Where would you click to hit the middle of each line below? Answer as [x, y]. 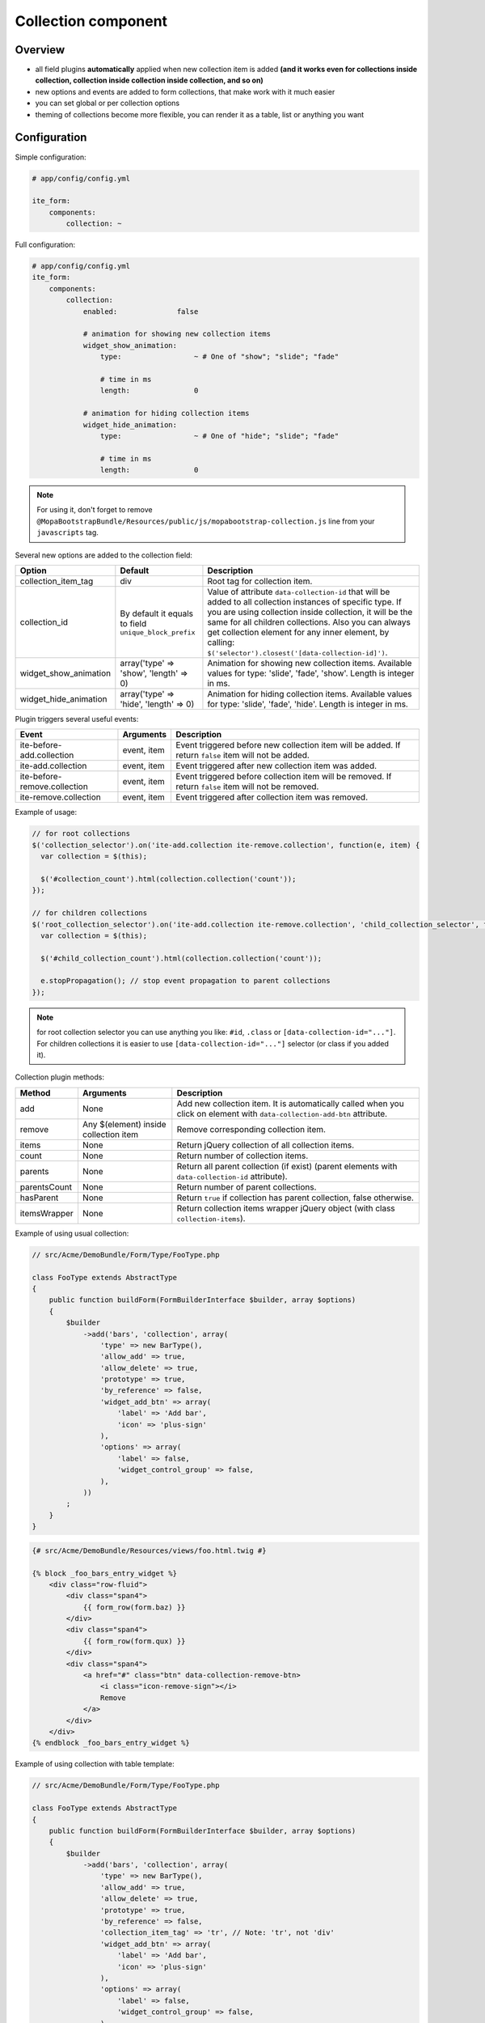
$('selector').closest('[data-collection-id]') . [297, 653]
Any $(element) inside [124, 1124]
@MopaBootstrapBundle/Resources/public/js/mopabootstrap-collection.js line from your [206, 521]
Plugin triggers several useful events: [77, 719]
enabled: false [141, 311]
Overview [40, 50]
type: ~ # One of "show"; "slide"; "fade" [219, 357]
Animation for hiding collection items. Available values [310, 694]
